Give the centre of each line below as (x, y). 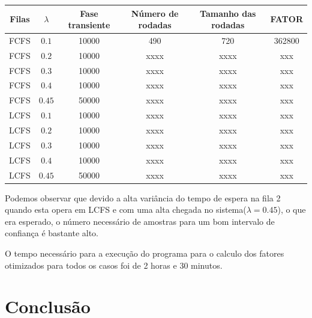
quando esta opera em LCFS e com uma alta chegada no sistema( (126, 209)
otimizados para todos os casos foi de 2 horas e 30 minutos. (114, 265)
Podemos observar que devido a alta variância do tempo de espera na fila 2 (143, 197)
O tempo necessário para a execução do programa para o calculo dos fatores (145, 253)
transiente (89, 25)
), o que (292, 209)
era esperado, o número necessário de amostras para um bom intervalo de (140, 221)
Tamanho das (228, 13)
